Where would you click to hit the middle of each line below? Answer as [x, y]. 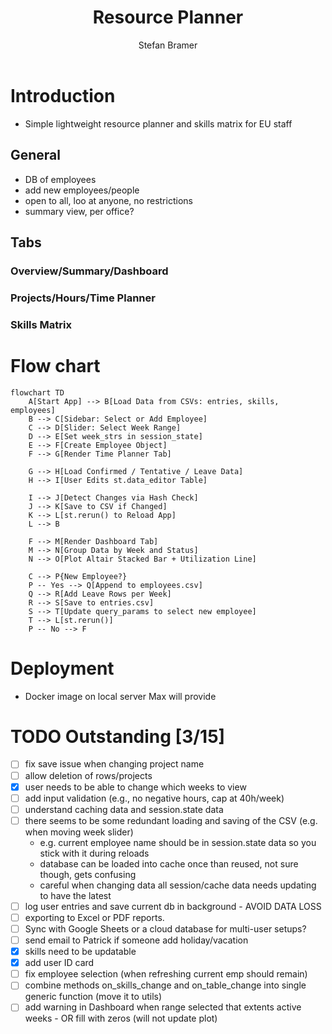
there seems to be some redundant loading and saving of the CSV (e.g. [171, 820]
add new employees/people [82, 190]
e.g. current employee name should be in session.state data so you [178, 842]
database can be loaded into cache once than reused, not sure [169, 863]
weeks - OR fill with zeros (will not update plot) [121, 1018]
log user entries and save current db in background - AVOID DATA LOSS [173, 906]
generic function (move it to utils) [93, 997]
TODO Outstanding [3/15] [118, 736]
